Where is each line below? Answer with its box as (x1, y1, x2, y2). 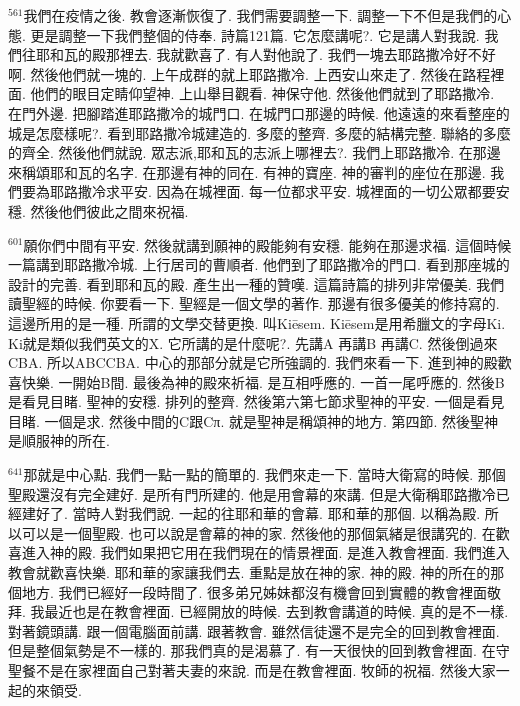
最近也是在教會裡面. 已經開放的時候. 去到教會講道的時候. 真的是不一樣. (44, 601, 509, 622)
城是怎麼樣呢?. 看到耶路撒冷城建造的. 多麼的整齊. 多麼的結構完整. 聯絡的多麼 (8, 122, 511, 143)
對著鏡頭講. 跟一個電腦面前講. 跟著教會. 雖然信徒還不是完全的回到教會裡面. (8, 620, 500, 641)
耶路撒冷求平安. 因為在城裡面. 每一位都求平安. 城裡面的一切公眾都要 (49, 181, 496, 202)
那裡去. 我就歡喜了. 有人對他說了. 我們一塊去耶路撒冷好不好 (105, 44, 496, 65)
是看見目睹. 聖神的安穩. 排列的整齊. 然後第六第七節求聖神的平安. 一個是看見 (8, 391, 505, 412)
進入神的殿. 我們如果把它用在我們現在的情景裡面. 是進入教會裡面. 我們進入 (21, 542, 510, 563)
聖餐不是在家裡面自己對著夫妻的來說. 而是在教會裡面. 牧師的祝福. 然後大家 (8, 660, 496, 680)
